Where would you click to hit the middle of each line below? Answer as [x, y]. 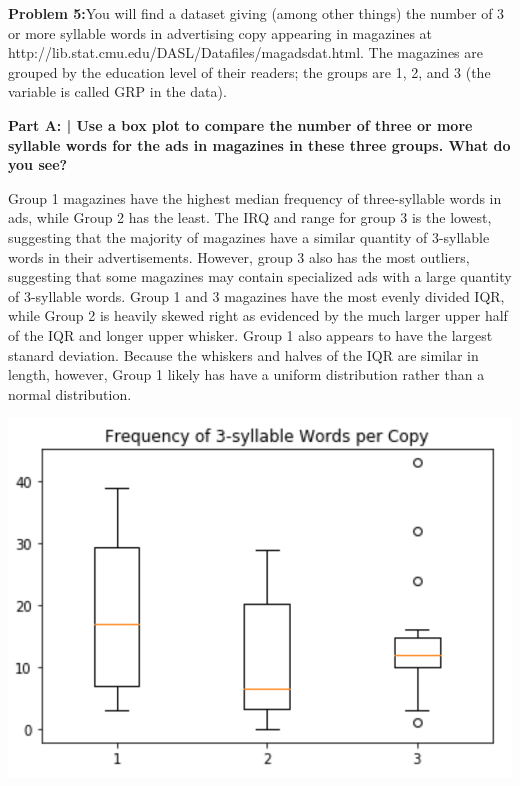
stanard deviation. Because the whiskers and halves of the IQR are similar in [243, 354]
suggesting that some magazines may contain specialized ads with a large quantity [260, 276]
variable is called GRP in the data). [117, 91]
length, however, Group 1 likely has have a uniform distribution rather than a [246, 374]
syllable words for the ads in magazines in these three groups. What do [259, 144]
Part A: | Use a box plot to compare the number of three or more [240, 124]
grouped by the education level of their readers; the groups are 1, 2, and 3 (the [249, 71]
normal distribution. [70, 393]
